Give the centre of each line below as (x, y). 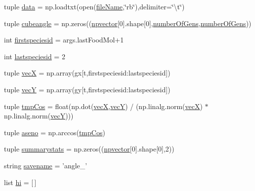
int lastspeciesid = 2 (35, 56)
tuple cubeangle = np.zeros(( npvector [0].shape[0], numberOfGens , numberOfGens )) (128, 23)
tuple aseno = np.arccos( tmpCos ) (55, 132)
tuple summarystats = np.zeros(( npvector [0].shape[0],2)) (89, 149)
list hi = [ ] (20, 182)
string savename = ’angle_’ (46, 165)
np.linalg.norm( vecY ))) (39, 116)
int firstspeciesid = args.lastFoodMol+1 (64, 40)
